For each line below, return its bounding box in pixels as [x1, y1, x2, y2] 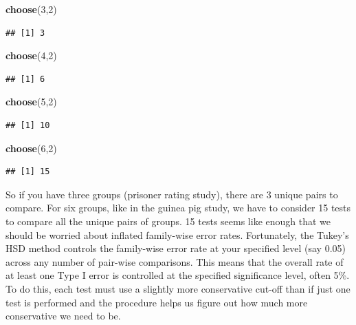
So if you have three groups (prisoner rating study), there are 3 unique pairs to [5, 187, 338, 201]
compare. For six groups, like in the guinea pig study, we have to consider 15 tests [5, 200, 351, 215]
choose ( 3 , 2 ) [5, 2, 57, 16]
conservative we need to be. [5, 308, 121, 323]
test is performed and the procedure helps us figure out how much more [5, 295, 308, 309]
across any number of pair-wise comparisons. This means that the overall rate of [5, 254, 344, 269]
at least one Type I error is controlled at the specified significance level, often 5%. [5, 268, 350, 282]
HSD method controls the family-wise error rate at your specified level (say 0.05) [5, 241, 346, 255]
